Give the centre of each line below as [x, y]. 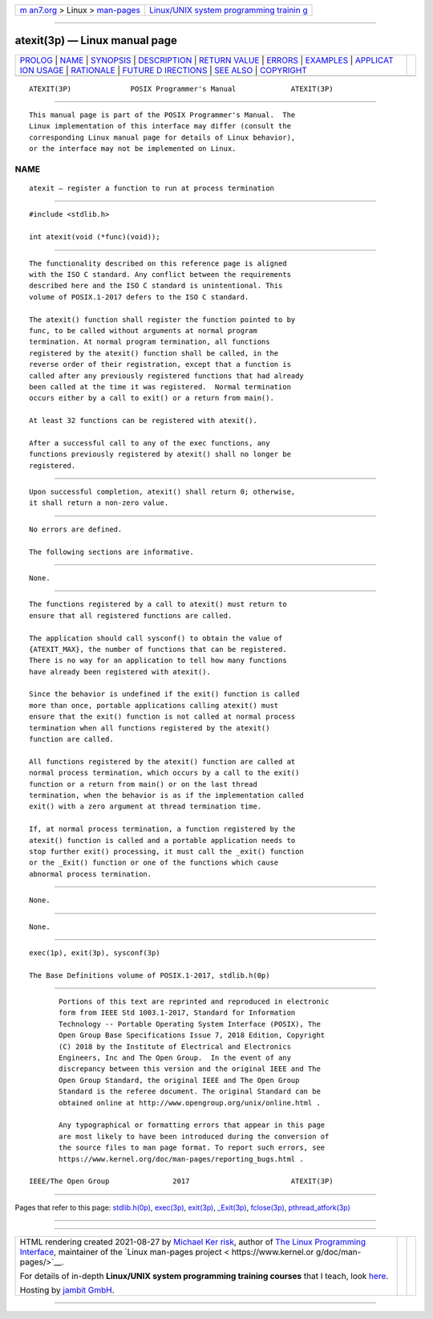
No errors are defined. [76, 529]
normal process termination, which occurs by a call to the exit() [164, 773]
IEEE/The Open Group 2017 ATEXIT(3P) [181, 1181]
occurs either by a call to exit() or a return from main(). [152, 398]
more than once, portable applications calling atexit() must [154, 705]
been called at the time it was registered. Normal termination [160, 387]
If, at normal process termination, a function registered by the [162, 829]
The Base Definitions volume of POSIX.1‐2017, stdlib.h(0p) [150, 975]
